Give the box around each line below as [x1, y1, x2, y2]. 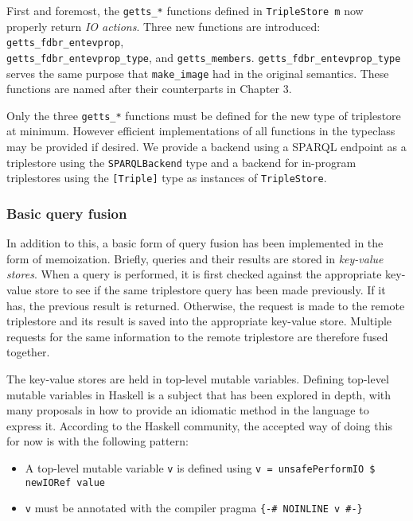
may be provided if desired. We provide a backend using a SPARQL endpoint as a [6, 138, 407, 155]
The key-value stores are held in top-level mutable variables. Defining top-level [6, 370, 389, 387]
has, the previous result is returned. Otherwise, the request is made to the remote [6, 297, 405, 313]
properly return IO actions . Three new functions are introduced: [6, 17, 321, 34]
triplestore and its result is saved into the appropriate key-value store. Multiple [6, 313, 392, 329]
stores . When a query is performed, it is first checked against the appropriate [6, 266, 382, 282]
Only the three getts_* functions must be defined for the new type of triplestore [6, 107, 401, 123]
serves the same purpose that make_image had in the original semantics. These [6, 64, 389, 81]
